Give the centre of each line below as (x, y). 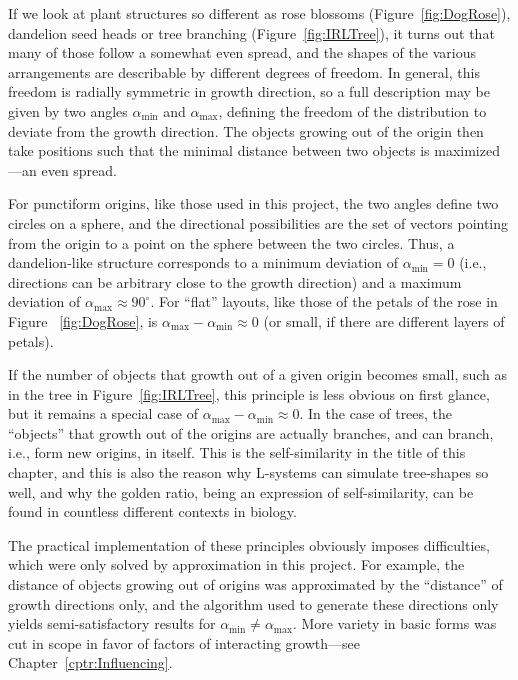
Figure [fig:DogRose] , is (83, 320)
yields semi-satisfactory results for (112, 623)
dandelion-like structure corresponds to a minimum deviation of (203, 262)
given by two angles (68, 110)
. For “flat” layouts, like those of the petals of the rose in (324, 301)
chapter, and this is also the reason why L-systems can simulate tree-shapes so (248, 472)
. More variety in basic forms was (394, 623)
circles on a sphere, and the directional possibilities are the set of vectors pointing (258, 222)
